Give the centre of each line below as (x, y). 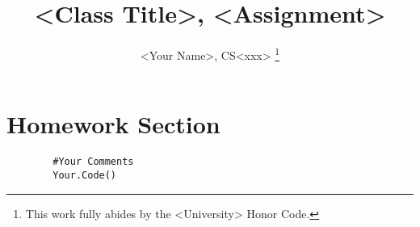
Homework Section (113, 124)
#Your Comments (93, 162)
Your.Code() (85, 175)
